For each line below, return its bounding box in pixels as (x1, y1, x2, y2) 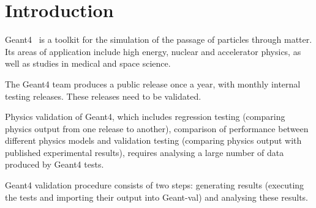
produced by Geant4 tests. (5, 158, 104, 171)
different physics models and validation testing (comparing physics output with (5, 134, 302, 147)
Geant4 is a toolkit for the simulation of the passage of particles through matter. (5, 33, 312, 46)
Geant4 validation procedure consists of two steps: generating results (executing (5, 179, 304, 191)
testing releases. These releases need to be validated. (5, 89, 201, 102)
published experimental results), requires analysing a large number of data (5, 146, 284, 158)
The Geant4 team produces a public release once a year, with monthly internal (5, 77, 301, 90)
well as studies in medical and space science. (5, 57, 171, 70)
